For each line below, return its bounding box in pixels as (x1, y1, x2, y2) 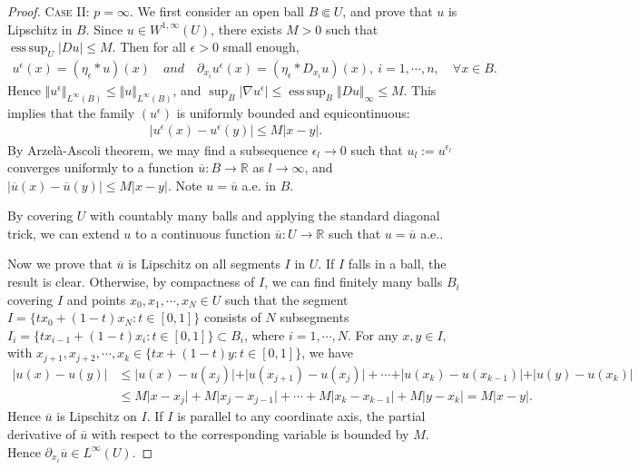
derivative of (7, 425, 76, 443)
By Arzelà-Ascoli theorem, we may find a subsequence (7, 140, 309, 159)
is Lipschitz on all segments (128, 254, 280, 273)
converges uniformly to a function (7, 158, 194, 177)
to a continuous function (135, 223, 271, 242)
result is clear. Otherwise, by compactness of (7, 272, 255, 291)
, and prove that (342, 2, 433, 20)
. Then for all (112, 37, 186, 56)
